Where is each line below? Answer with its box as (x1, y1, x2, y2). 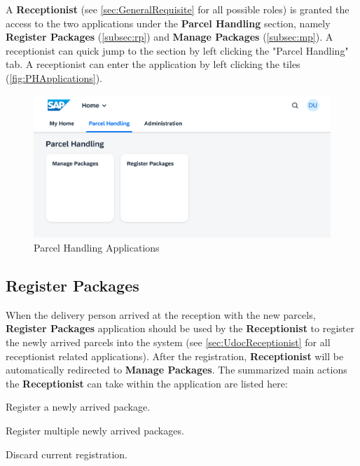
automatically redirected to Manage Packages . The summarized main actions (6, 362, 347, 377)
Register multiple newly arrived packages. (6, 423, 184, 438)
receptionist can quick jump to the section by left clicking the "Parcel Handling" (6, 43, 349, 57)
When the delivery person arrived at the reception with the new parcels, (6, 307, 316, 322)
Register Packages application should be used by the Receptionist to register (6, 321, 354, 336)
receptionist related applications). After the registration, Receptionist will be (6, 348, 344, 363)
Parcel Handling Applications (34, 240, 160, 255)
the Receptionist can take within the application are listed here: (6, 376, 288, 390)
